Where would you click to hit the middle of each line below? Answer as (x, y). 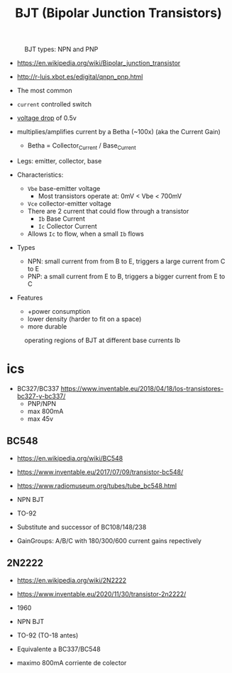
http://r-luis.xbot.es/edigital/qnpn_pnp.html (80, 77)
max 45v (40, 418)
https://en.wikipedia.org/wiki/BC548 (70, 458)
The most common (44, 91)
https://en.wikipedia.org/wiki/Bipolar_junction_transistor (99, 63)
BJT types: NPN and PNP (61, 49)
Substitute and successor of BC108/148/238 (82, 527)
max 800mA (45, 411)
